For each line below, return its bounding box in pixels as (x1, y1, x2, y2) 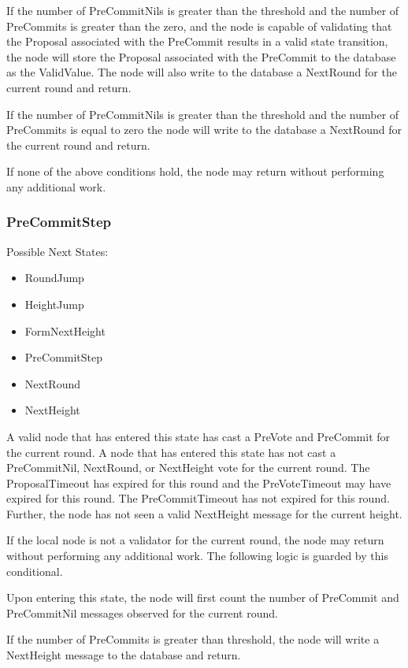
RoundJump (24, 269, 84, 286)
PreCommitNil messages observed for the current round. (6, 604, 278, 621)
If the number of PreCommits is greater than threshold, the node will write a (6, 631, 380, 648)
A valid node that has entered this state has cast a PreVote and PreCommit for (6, 428, 391, 444)
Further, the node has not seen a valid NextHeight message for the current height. (6, 505, 402, 521)
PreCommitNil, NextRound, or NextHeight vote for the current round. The (6, 459, 370, 476)
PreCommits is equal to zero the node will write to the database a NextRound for (6, 121, 402, 138)
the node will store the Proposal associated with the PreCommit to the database (6, 48, 396, 65)
